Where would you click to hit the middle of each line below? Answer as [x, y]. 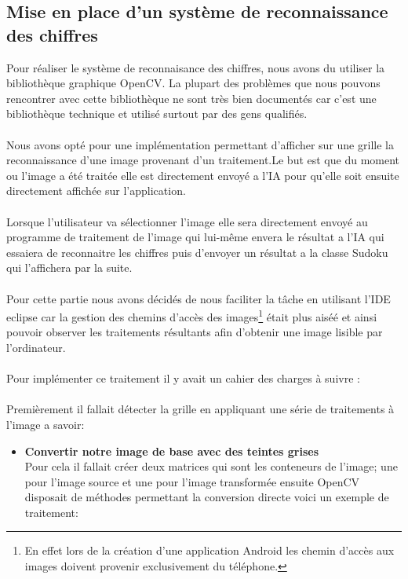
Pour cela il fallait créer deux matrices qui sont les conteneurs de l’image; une [211, 466]
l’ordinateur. [36, 347]
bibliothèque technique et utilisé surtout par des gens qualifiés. [157, 114]
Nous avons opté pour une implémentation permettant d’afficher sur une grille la [200, 144]
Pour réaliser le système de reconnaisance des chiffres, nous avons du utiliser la [196, 67]
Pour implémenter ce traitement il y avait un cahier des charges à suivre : [183, 378]
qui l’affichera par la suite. [69, 268]
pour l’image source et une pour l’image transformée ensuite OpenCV [192, 481]
